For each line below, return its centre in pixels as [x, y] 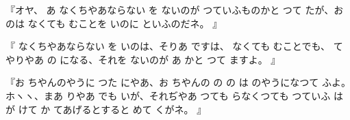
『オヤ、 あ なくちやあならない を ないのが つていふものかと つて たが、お [175, 10]
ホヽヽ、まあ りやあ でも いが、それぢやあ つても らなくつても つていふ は [174, 95]
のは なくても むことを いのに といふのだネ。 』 [114, 23]
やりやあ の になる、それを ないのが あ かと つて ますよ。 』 [143, 59]
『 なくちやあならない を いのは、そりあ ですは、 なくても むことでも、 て [174, 46]
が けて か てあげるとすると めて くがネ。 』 [106, 109]
